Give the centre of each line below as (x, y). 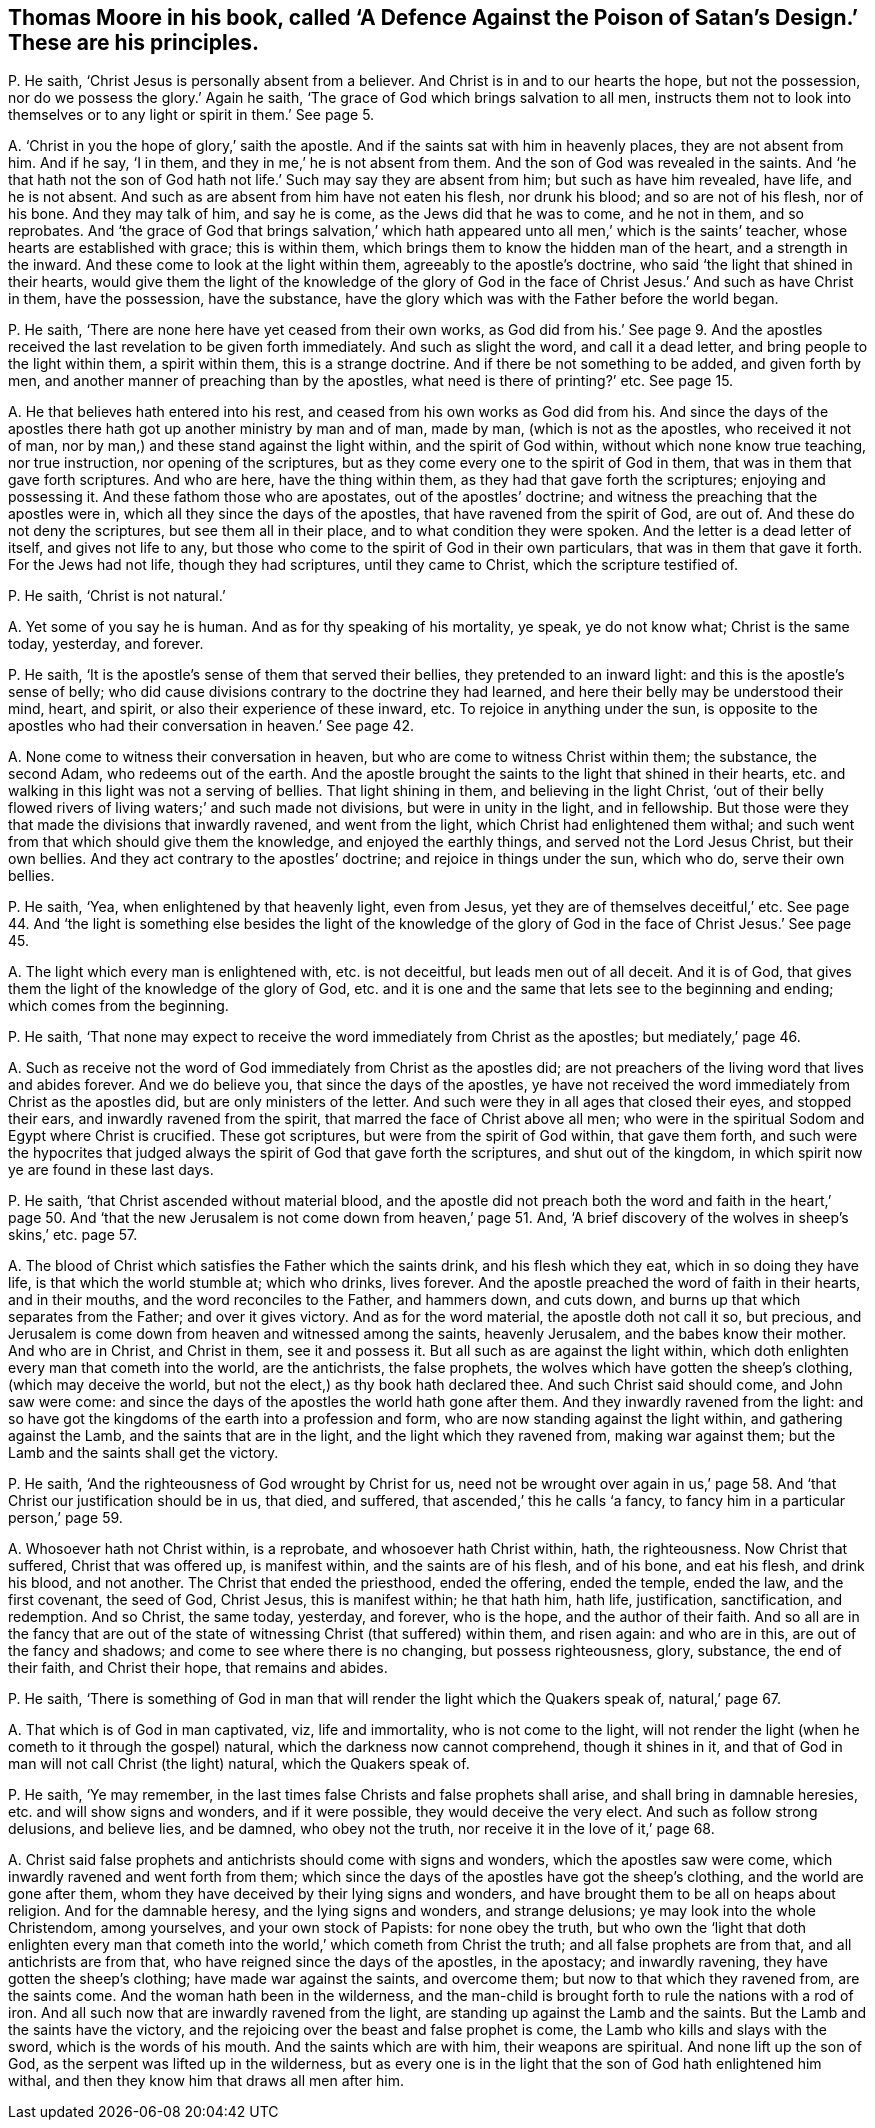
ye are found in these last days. (111, 1170)
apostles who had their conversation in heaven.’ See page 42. (211, 726)
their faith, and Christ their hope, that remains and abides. (198, 1668)
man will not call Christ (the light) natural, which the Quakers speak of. (239, 1764)
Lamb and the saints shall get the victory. (143, 1453)
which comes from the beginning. (118, 1006)
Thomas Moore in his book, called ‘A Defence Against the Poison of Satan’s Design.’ (433, 17)
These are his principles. (133, 42)
